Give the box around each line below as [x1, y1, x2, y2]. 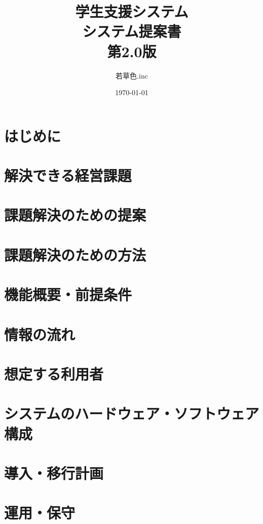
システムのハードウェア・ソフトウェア [4, 403, 259, 424]
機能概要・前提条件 [4, 284, 132, 305]
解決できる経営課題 [4, 165, 132, 186]
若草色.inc [116, 70, 148, 80]
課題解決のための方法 [4, 244, 146, 265]
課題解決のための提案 [4, 205, 146, 225]
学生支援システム [75, 1, 189, 22]
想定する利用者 [4, 363, 104, 384]
